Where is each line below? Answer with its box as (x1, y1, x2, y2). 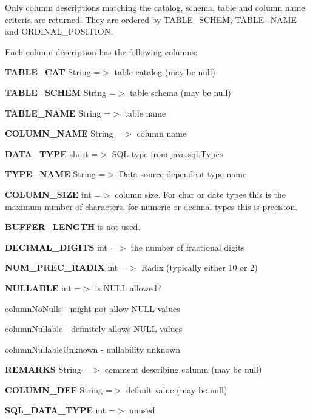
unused (129, 404, 155, 416)
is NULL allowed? (95, 281, 161, 294)
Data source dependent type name (119, 168, 247, 180)
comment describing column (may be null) (104, 363, 262, 376)
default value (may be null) (126, 383, 227, 396)
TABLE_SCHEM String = (5, 86, 116, 98)
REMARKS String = (5, 363, 91, 376)
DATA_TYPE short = (5, 147, 98, 160)
